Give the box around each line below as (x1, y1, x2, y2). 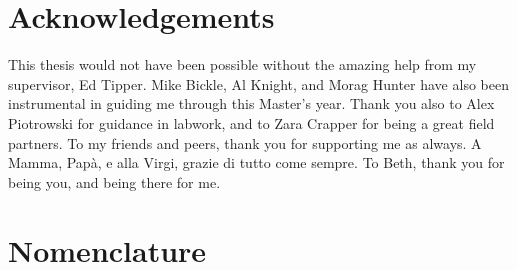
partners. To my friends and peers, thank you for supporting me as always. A (8, 132, 482, 153)
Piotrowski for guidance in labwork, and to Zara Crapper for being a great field (8, 112, 495, 133)
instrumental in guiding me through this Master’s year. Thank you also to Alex (8, 93, 495, 114)
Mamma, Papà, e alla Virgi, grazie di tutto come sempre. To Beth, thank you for (8, 152, 505, 173)
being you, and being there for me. (8, 171, 221, 192)
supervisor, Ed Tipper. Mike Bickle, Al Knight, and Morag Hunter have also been (8, 73, 509, 94)
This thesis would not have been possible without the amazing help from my (8, 54, 477, 75)
